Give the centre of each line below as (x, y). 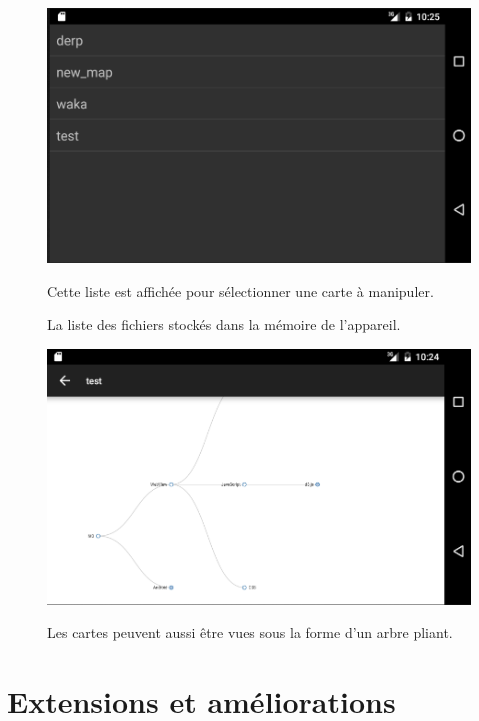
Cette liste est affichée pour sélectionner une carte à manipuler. (240, 290)
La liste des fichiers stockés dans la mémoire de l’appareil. (224, 324)
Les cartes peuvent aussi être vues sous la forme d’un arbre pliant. (250, 632)
